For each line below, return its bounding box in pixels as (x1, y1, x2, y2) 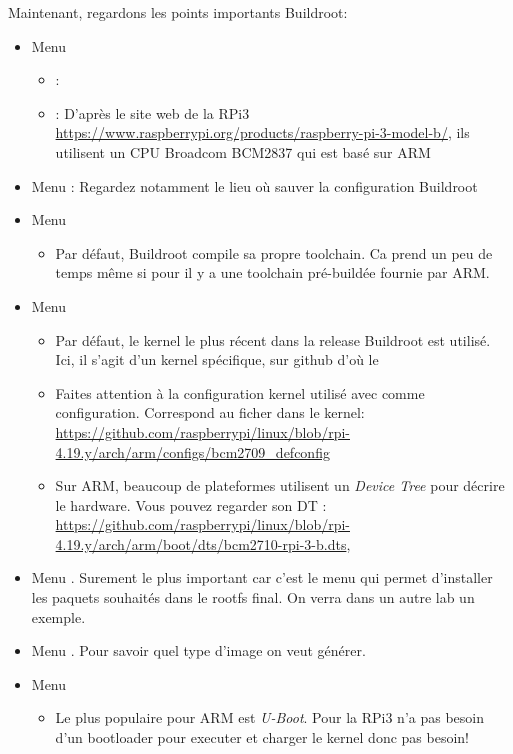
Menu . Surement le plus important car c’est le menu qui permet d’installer (31, 567, 493, 588)
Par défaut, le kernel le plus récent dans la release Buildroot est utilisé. (55, 329, 491, 350)
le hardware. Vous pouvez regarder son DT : (55, 494, 327, 515)
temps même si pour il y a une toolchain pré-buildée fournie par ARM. (55, 262, 490, 283)
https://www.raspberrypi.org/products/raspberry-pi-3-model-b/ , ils (55, 122, 470, 143)
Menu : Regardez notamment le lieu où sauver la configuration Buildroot (31, 175, 478, 196)
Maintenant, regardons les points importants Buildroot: (8, 2, 348, 22)
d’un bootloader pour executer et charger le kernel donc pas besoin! (55, 727, 469, 748)
